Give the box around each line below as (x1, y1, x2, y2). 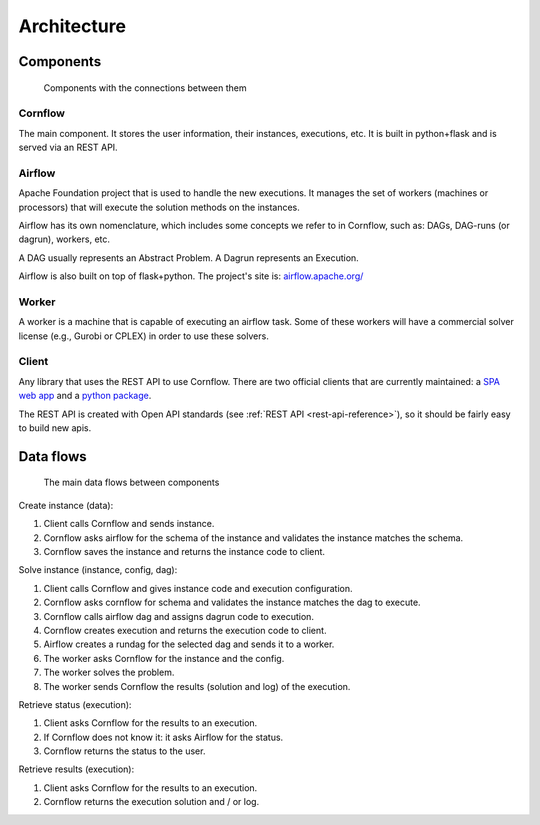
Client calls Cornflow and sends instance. (43, 518, 215, 530)
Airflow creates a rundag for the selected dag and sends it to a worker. (43, 638, 335, 650)
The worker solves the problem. (43, 666, 175, 679)
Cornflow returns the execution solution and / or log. (43, 796, 260, 808)
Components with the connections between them (43, 81, 247, 94)
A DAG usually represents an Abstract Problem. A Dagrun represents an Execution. (18, 251, 359, 264)
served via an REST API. (18, 141, 119, 154)
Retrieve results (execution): (18, 763, 135, 775)
